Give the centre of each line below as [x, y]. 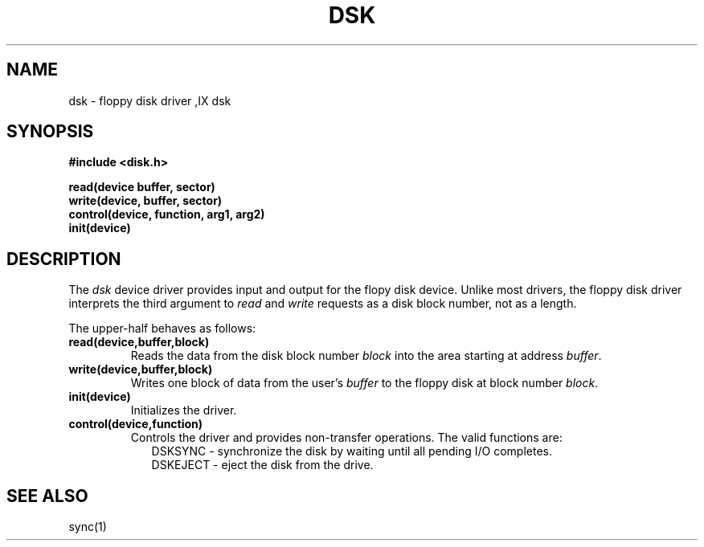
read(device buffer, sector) [142, 187]
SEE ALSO [47, 496]
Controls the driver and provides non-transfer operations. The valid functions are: [346, 438]
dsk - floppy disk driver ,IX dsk [150, 100]
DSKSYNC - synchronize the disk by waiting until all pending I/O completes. [352, 451]
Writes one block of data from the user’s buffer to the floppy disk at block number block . [364, 383]
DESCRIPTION [64, 259]
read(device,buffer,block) [139, 342]
